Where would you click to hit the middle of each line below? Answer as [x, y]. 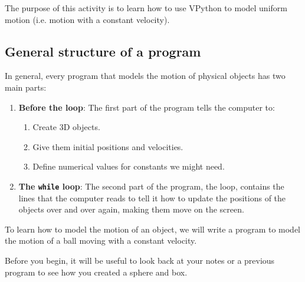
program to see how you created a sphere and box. [96, 272]
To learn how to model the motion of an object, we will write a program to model [153, 229]
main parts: [26, 87]
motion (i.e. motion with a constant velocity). [87, 19]
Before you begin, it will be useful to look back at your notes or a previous [140, 260]
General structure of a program [103, 51]
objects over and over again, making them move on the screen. [131, 209]
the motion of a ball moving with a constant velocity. [101, 240]
